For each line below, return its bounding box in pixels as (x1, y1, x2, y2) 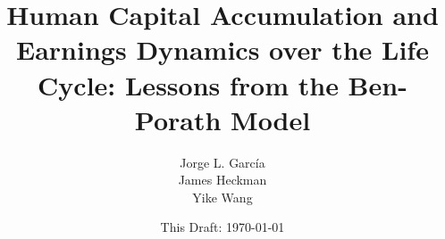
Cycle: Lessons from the (38, 66, 339, 103)
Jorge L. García (180, 152, 265, 171)
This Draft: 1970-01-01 (160, 218, 285, 236)
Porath (134, 101, 222, 137)
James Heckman (178, 170, 267, 189)
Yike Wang (192, 187, 253, 206)
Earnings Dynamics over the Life (16, 31, 429, 68)
